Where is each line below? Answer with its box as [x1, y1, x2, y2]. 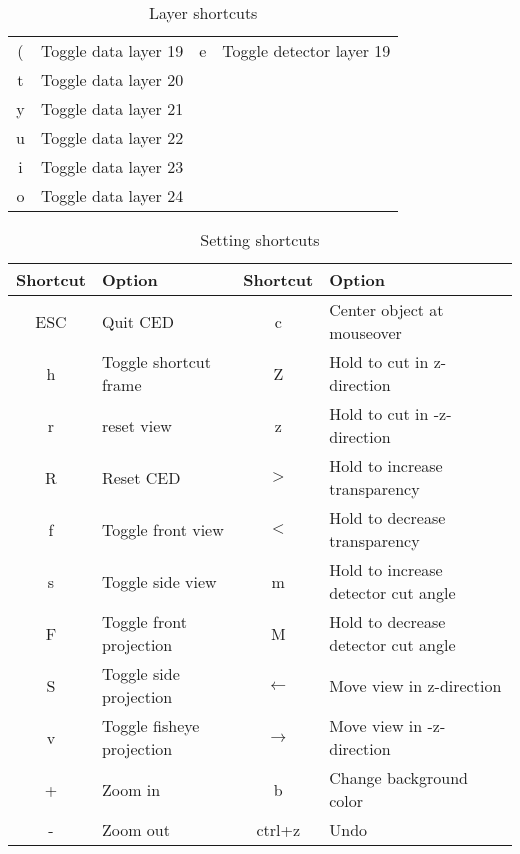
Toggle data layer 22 [40, 126, 184, 149]
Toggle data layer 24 [40, 184, 184, 207]
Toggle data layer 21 [40, 97, 184, 120]
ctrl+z [256, 818, 301, 841]
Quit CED [101, 309, 174, 333]
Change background [329, 766, 468, 789]
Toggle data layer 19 [40, 39, 184, 62]
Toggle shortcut [101, 350, 211, 373]
